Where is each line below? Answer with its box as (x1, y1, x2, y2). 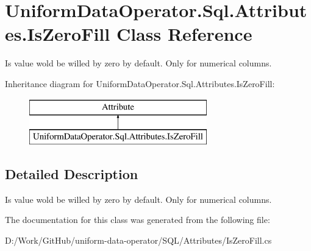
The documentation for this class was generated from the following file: (5, 213, 270, 226)
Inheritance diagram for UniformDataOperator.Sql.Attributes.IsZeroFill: (5, 77, 275, 90)
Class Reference (116, 21, 252, 46)
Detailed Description (5, 164, 138, 183)
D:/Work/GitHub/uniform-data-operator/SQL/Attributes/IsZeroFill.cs (5, 234, 272, 247)
